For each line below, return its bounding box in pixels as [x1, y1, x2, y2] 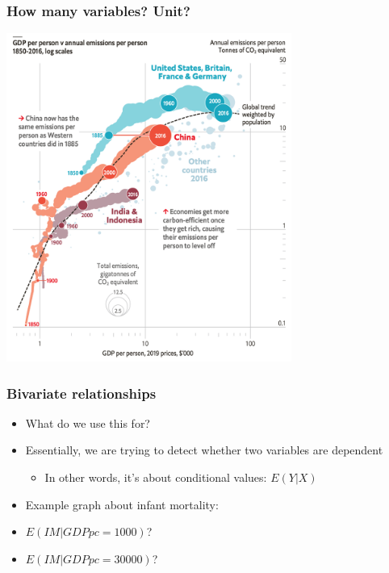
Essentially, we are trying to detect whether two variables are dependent [25, 441, 383, 458]
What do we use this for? [25, 414, 150, 431]
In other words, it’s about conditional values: [44, 469, 267, 486]
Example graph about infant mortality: [25, 496, 219, 512]
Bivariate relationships [6, 383, 157, 403]
